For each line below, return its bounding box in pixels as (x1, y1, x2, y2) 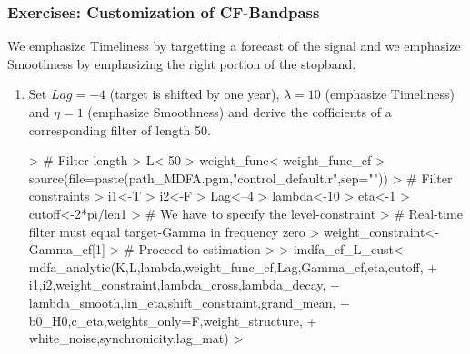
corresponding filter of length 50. (28, 120, 211, 139)
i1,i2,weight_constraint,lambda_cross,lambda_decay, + (28, 275, 340, 294)
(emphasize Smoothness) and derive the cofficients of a (87, 103, 392, 121)
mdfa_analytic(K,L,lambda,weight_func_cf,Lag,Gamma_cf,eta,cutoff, (28, 257, 424, 276)
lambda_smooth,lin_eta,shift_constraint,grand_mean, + (28, 292, 350, 311)
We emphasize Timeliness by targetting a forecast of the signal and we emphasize (7, 36, 461, 55)
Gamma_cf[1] (28, 240, 105, 259)
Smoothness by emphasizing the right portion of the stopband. (7, 54, 356, 73)
